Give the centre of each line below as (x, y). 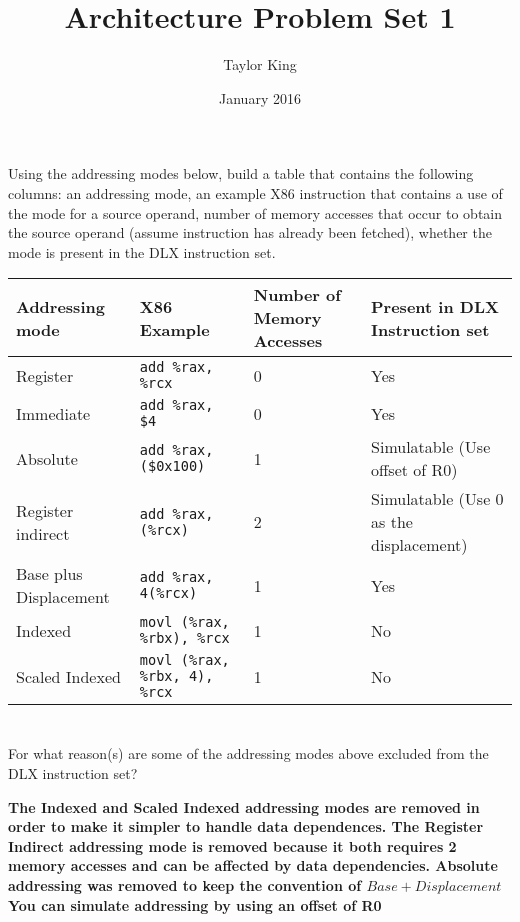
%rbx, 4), (176, 676)
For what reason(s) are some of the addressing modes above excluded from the (248, 753)
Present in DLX (435, 306)
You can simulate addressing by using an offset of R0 (195, 904)
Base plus (49, 574)
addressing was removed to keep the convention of (185, 885)
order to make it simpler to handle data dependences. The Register (246, 826)
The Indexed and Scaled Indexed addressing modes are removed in (244, 806)
